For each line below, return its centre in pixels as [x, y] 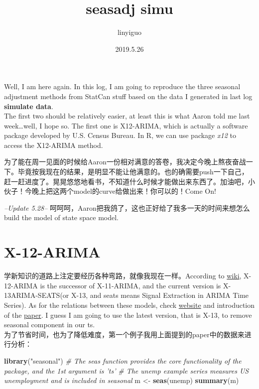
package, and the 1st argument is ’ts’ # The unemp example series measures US [127, 370]
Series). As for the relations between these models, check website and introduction [129, 305]
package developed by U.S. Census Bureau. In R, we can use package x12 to [120, 135]
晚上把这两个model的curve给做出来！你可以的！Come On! [124, 191]
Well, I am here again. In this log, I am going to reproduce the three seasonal [122, 86]
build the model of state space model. [61, 217]
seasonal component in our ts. [50, 324]
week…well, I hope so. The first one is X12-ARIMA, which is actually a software [126, 125]
